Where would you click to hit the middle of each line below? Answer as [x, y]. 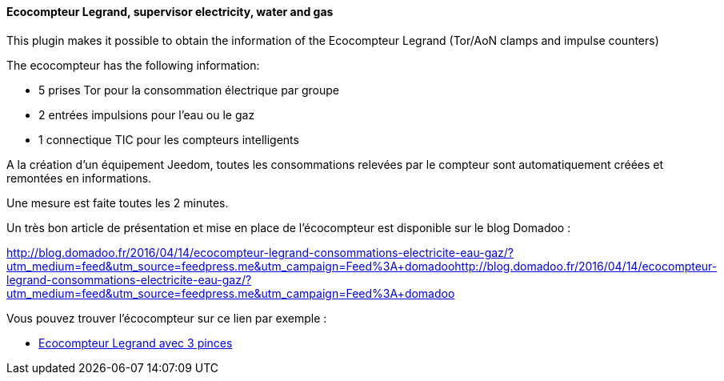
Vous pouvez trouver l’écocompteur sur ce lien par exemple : [167, 318]
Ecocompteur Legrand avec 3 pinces [136, 343]
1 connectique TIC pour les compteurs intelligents [169, 139]
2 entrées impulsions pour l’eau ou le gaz [147, 114]
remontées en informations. [79, 178]
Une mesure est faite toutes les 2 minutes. [118, 203]
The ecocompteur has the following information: [133, 65]
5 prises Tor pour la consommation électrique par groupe [189, 90]
